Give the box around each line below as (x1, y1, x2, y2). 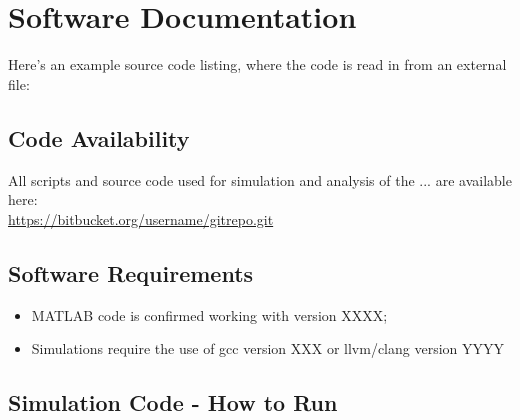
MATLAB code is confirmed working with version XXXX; (31, 304, 388, 325)
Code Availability (8, 122, 190, 153)
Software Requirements (8, 257, 254, 288)
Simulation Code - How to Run (8, 387, 338, 418)
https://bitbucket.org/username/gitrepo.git (8, 208, 274, 229)
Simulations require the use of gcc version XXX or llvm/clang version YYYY (31, 338, 505, 359)
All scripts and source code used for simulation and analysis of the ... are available (8, 169, 512, 190)
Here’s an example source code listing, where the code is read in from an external (8, 54, 507, 75)
